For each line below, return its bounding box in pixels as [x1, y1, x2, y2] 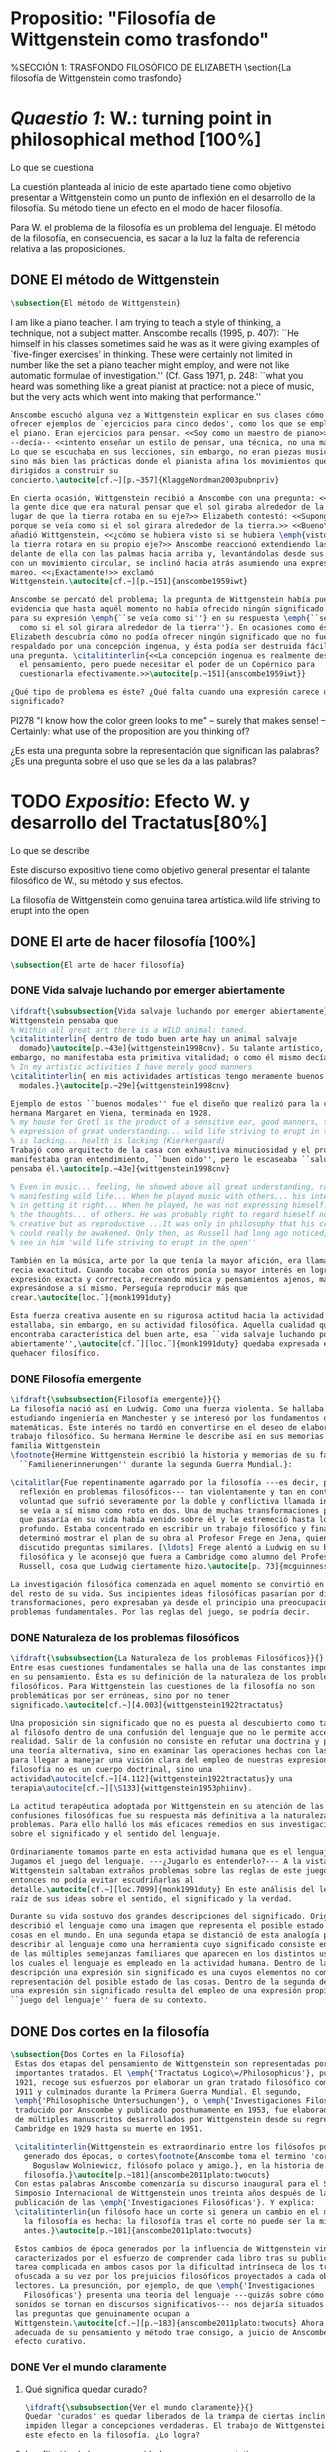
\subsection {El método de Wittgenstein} [10, 298, 182, 308]
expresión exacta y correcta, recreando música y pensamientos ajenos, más [10, 1274, 333, 1284]
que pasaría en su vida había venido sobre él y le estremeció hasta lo [19, 1515, 329, 1525]
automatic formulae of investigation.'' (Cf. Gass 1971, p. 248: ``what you [10, 369, 304, 381]
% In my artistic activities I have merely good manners [10, 1062, 253, 1072]
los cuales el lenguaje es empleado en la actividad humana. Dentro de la [10, 1958, 329, 1968]
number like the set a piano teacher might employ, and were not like [10, 358, 290, 371]
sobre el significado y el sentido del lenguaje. [10, 1829, 222, 1839]
